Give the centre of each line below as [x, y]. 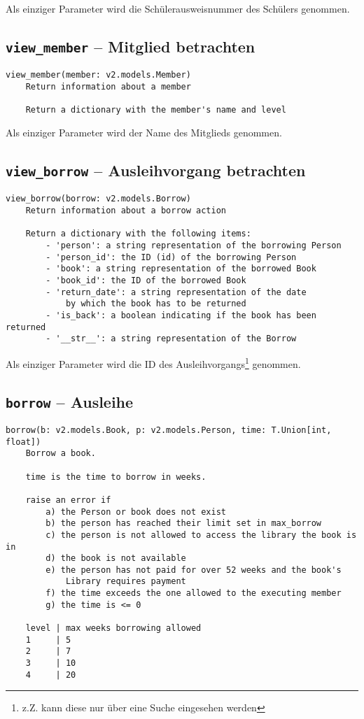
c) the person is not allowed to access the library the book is [201, 535]
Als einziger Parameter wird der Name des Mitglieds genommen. [144, 132]
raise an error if [68, 500]
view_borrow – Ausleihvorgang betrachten [156, 170]
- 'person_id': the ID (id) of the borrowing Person [171, 257]
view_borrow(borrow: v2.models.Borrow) [98, 199]
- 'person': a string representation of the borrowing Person [194, 245]
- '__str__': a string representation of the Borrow [171, 339]
